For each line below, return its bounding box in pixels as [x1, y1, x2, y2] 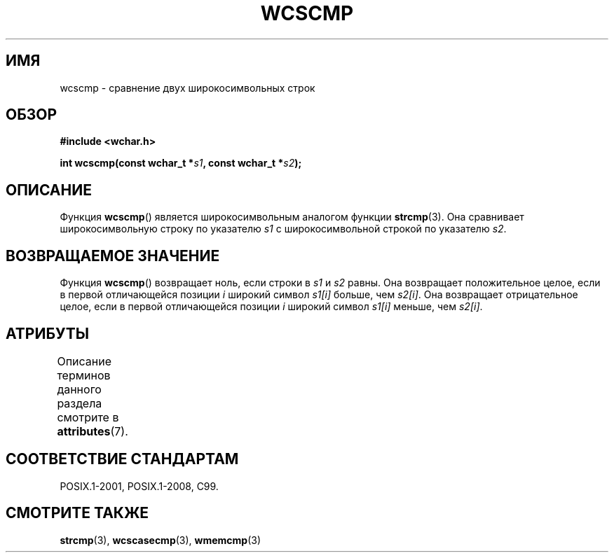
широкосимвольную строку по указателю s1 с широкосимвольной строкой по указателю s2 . [60, 223, 507, 235]
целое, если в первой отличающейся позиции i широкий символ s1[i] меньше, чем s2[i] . [60, 300, 483, 313]
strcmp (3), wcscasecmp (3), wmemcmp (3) [60, 533, 261, 546]
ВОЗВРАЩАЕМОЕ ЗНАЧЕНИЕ [6, 246, 220, 265]
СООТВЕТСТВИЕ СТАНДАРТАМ [6, 450, 239, 468]
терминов [57, 368, 111, 382]
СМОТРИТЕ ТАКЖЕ [6, 504, 149, 522]
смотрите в [57, 410, 119, 424]
